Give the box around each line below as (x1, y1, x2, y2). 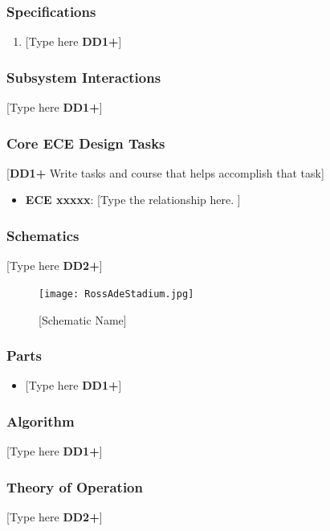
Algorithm (6, 411, 75, 431)
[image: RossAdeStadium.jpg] (39, 288, 194, 300)
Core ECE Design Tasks (6, 133, 165, 153)
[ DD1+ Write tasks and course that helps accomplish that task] (6, 164, 324, 181)
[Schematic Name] (39, 311, 127, 328)
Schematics (6, 225, 79, 245)
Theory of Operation (6, 476, 143, 496)
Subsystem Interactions (6, 67, 161, 87)
